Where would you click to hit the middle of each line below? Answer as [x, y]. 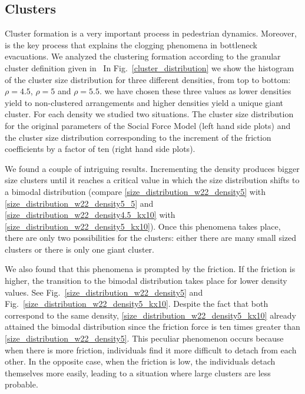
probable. [21, 384]
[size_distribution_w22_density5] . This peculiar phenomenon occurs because [144, 338]
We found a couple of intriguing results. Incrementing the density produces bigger [152, 168]
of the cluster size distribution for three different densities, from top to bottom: [148, 79]
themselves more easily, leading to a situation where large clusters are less [138, 373]
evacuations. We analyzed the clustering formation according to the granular [143, 56]
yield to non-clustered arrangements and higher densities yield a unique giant [144, 102]
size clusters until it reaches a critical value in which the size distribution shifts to [152, 180]
